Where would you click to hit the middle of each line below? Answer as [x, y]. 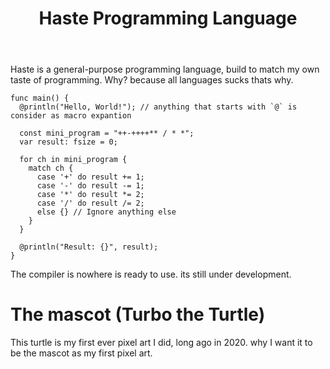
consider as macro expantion [71, 116]
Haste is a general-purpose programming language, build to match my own [165, 69]
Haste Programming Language [168, 18]
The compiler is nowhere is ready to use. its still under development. [151, 274]
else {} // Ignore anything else [106, 212]
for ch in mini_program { [73, 160]
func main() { [40, 98]
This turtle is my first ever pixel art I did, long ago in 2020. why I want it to [161, 343]
